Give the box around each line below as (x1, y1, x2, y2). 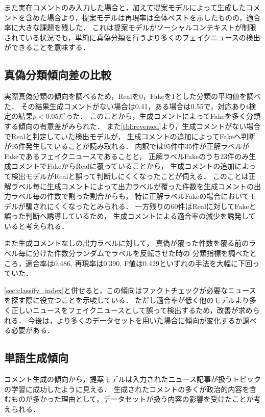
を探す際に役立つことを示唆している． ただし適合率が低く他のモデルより (4, 295, 249, 305)
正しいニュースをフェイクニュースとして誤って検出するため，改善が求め (11, 305, 253, 316)
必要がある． (11, 325, 54, 335)
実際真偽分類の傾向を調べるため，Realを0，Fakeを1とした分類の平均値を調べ (4, 91, 261, 101)
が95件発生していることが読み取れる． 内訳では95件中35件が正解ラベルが (4, 141, 250, 151)
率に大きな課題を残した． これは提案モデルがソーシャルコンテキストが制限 (4, 22, 256, 33)
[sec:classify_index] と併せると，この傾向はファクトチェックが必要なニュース (4, 284, 256, 295)
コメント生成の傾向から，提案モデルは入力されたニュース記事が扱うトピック (4, 374, 261, 384)
